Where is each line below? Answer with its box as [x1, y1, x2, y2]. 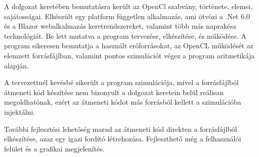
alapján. [4, 60, 29, 70]
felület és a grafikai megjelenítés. [4, 143, 105, 153]
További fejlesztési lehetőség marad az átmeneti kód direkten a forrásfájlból [4, 123, 237, 134]
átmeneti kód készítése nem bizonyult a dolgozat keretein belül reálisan [4, 87, 224, 97]
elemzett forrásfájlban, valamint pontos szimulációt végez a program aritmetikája [4, 50, 255, 60]
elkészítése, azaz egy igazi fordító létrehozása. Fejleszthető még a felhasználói [4, 133, 241, 144]
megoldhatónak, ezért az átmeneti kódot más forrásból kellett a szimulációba [4, 97, 241, 107]
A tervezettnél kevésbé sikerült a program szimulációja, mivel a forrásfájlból [4, 77, 239, 88]
